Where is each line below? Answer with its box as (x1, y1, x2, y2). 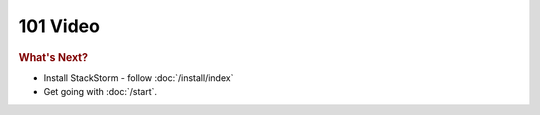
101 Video (18, 15, 100, 37)
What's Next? (18, 50, 89, 64)
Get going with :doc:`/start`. (43, 86, 158, 98)
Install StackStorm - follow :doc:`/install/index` (43, 71, 234, 84)
